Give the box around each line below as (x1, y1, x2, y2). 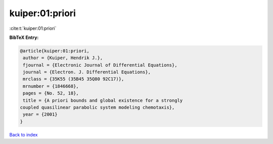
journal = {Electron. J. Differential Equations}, (23, 69, 151, 75)
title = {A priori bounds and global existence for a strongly (23, 98, 183, 103)
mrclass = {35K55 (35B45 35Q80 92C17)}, (23, 76, 124, 82)
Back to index (9, 131, 38, 137)
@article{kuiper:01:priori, (20, 48, 89, 54)
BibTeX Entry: (9, 34, 39, 40)
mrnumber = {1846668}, (23, 83, 79, 89)
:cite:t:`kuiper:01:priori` (9, 25, 57, 31)
